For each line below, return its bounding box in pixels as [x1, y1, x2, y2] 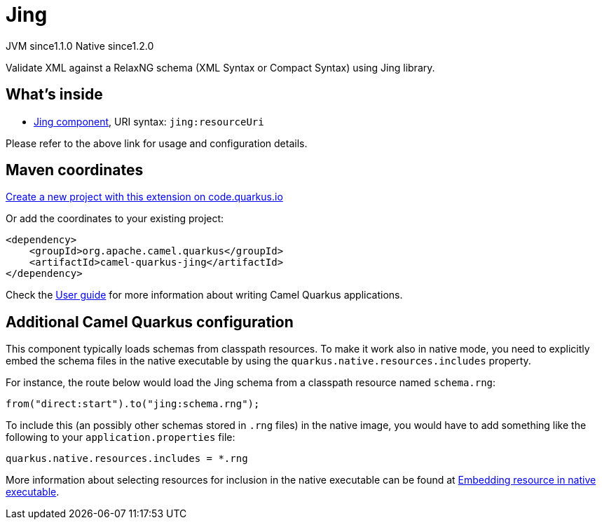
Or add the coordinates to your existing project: [6, 212, 224, 225]
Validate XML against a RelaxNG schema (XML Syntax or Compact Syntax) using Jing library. [6, 61, 435, 74]
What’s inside [6, 86, 103, 104]
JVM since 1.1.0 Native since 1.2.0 [6, 39, 154, 52]
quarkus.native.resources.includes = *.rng [6, 453, 248, 465]
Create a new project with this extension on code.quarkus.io [6, 191, 283, 203]
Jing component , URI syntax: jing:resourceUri [34, 115, 264, 128]
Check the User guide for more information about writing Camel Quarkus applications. [6, 289, 403, 301]
